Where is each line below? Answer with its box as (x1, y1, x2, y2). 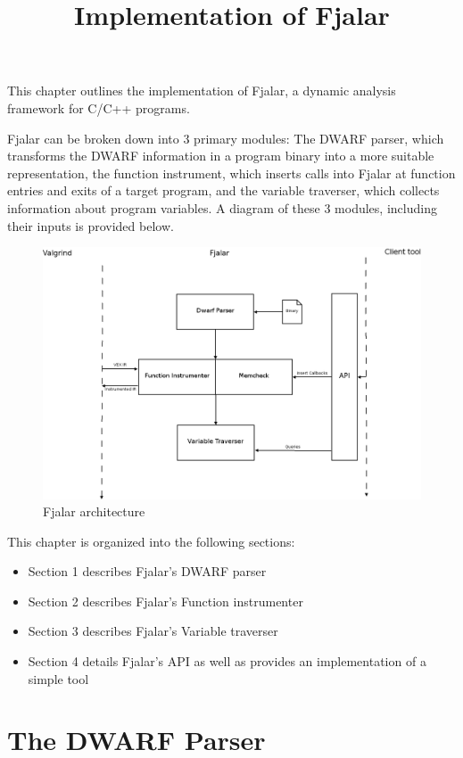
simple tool (28, 669, 89, 688)
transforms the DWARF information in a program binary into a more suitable (7, 146, 434, 165)
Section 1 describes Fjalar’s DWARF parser (28, 562, 267, 581)
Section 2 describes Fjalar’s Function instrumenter (28, 591, 303, 610)
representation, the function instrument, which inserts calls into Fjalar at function (7, 163, 456, 182)
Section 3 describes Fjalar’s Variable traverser (28, 622, 278, 640)
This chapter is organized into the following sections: (7, 531, 295, 550)
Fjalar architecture (43, 502, 145, 521)
